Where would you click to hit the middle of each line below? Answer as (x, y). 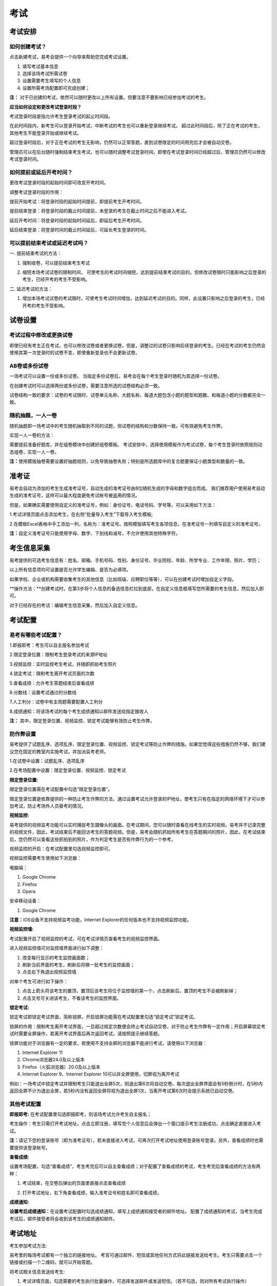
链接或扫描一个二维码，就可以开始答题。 (52, 1262)
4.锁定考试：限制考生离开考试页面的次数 (52, 673)
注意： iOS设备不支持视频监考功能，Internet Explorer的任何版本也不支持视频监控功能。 (101, 920)
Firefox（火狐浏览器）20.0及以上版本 (61, 1067)
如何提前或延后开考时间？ (41, 172)
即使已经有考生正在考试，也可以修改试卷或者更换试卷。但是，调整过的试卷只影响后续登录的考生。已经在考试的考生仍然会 (137, 345)
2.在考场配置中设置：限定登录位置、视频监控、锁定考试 (68, 770)
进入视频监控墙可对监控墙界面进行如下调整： (57, 948)
